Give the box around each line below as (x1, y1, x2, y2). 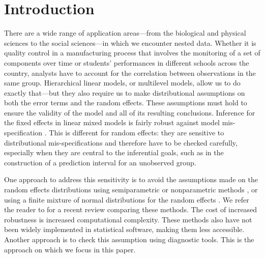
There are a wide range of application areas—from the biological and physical (4, 27, 246, 38)
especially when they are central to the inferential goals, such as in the (4, 147, 224, 158)
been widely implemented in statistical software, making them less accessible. (4, 224, 245, 235)
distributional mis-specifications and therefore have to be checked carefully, (4, 137, 238, 148)
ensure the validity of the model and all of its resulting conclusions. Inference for (4, 107, 255, 118)
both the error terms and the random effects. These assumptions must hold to (4, 97, 247, 108)
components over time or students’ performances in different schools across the (4, 57, 249, 68)
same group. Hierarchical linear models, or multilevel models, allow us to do (4, 77, 241, 88)
